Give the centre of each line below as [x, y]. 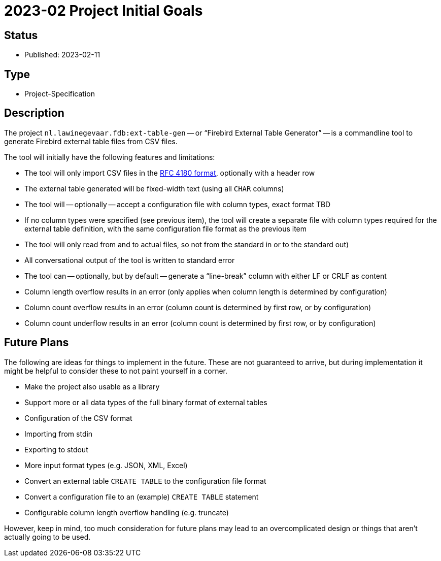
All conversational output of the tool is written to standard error [130, 260]
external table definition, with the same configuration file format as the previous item [166, 228]
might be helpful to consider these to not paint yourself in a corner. [116, 371]
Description [34, 113]
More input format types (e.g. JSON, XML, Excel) [106, 465]
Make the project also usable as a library [92, 386]
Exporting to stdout [56, 449]
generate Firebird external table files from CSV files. [91, 141]
